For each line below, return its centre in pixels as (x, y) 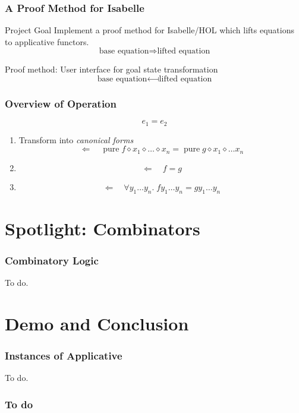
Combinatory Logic (52, 260)
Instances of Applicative (64, 355)
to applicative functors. (47, 41)
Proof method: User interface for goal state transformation (111, 69)
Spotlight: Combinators (103, 228)
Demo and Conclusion (97, 323)
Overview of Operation (61, 103)
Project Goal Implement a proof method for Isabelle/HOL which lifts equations (149, 30)
